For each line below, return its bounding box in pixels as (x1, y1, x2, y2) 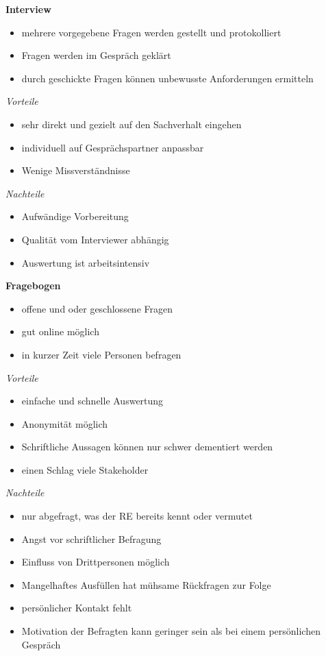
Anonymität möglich (21, 416, 108, 430)
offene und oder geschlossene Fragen (21, 301, 173, 315)
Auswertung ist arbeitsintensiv (21, 255, 150, 269)
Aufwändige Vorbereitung (21, 209, 129, 223)
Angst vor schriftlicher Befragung (21, 531, 162, 546)
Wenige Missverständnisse (21, 163, 130, 178)
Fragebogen (5, 278, 61, 293)
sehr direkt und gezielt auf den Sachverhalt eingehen (21, 117, 242, 131)
